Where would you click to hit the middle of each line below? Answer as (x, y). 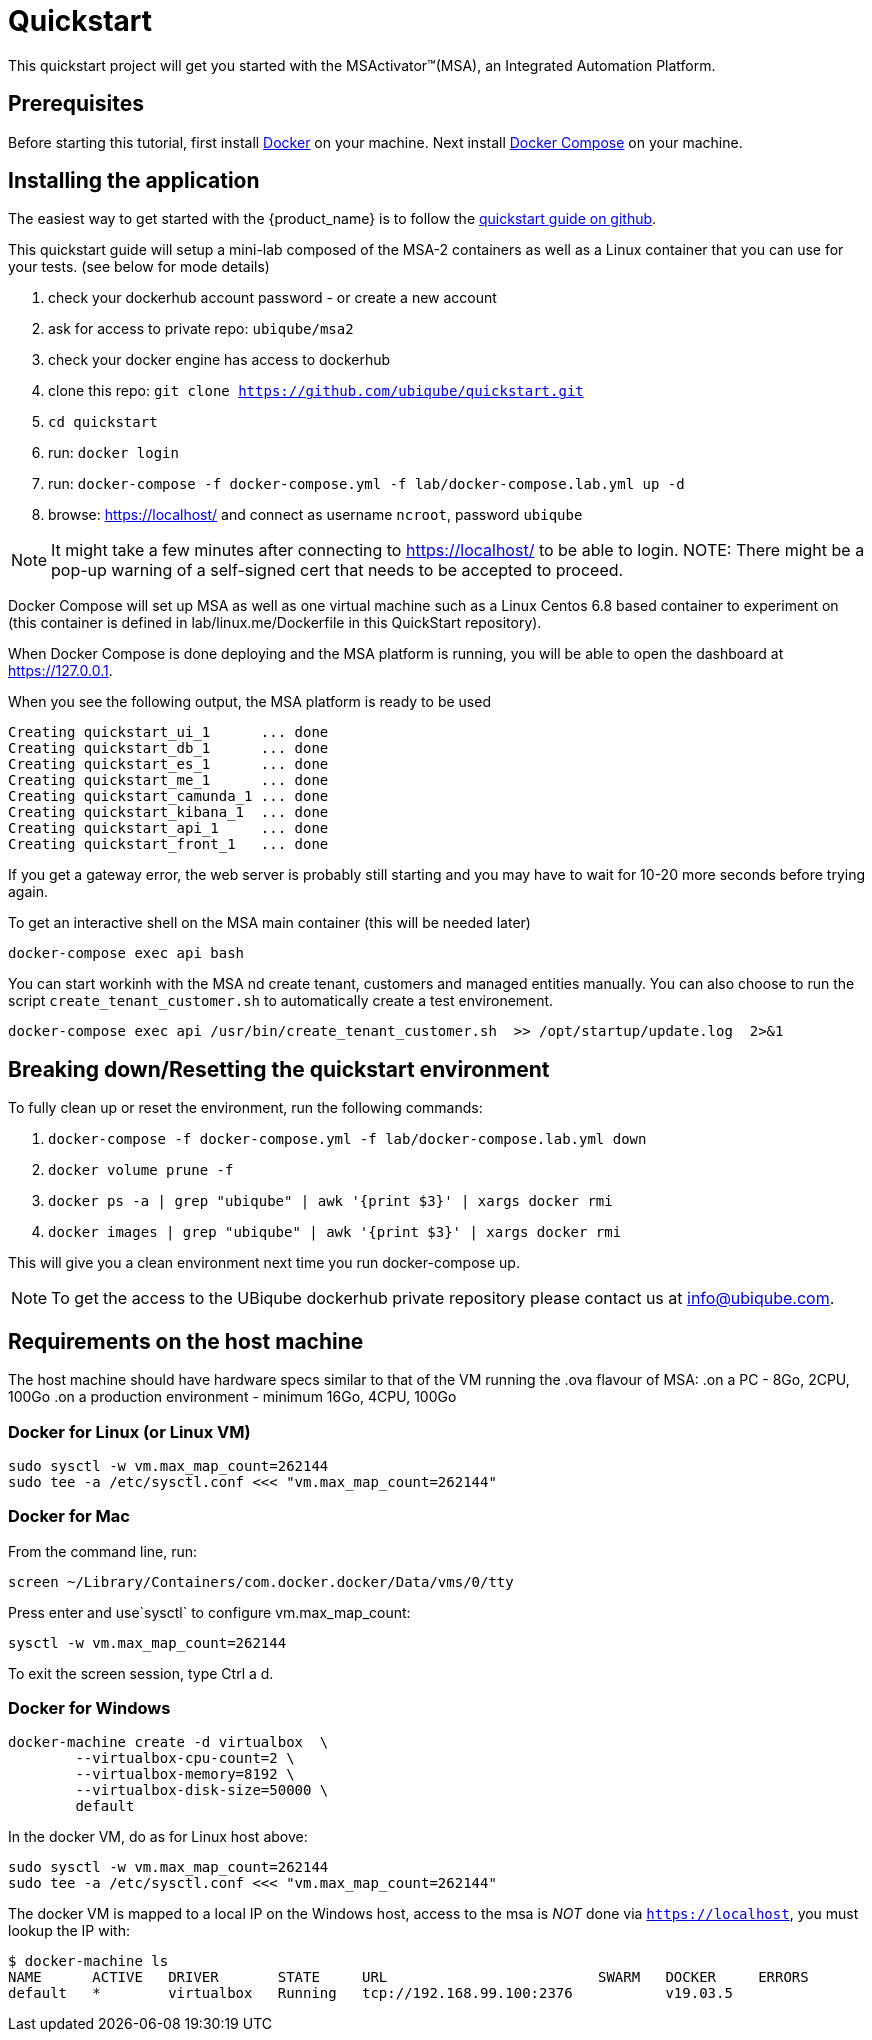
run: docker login (113, 453)
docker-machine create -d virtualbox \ (168, 1742)
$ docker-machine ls (88, 1961)
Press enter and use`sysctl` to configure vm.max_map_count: (209, 1612)
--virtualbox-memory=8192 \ (185, 1774)
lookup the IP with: (69, 1931)
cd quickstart (103, 422)
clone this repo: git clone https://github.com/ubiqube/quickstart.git (316, 391)
